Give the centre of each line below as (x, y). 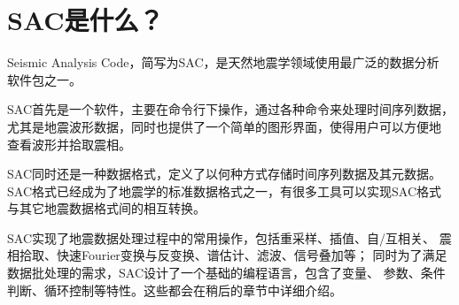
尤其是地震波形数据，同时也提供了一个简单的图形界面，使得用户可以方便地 (224, 126)
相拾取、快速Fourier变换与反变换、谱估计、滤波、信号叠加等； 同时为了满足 (227, 255)
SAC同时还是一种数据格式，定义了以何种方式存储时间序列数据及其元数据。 (224, 174)
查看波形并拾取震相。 (69, 144)
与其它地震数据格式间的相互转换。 (106, 208)
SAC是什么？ (86, 20)
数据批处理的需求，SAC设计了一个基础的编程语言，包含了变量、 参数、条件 (226, 273)
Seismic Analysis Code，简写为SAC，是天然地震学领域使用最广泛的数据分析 (223, 62)
